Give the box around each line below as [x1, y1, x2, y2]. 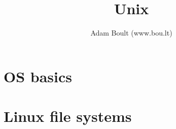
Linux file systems [4, 106, 132, 126]
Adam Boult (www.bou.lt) [90, 27, 172, 38]
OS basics [4, 66, 73, 86]
